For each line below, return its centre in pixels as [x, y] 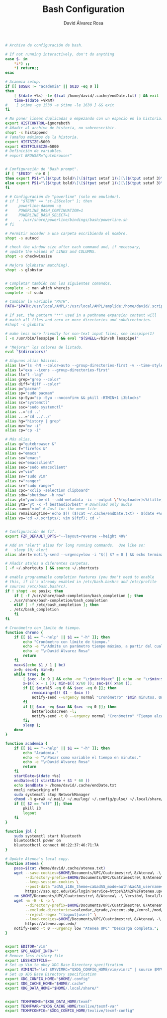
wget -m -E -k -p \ [34, 901]
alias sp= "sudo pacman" [30, 393]
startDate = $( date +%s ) [38, 776]
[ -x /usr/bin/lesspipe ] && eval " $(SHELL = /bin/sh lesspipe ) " [72, 338]
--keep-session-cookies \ [52, 882]
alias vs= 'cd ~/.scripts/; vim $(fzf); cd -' [53, 518]
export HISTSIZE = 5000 [28, 142]
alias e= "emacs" [22, 453]
